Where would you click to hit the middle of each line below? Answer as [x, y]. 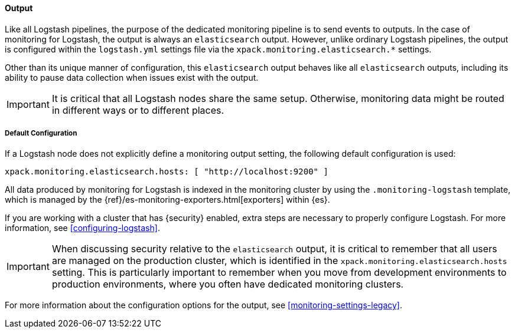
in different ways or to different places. [138, 110]
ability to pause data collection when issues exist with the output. [132, 77]
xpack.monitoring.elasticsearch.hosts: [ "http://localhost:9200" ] [167, 172]
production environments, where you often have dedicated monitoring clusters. [228, 284]
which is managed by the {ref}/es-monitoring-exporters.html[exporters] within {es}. [167, 200]
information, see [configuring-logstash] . [82, 228]
